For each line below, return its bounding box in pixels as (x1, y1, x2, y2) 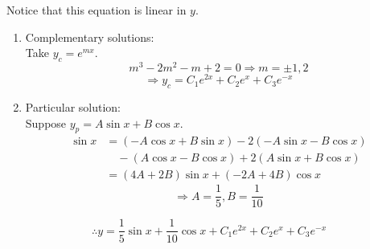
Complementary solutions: (25, 28, 154, 45)
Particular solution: (25, 98, 121, 115)
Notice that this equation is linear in (6, 2, 187, 18)
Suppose (25, 114, 67, 131)
